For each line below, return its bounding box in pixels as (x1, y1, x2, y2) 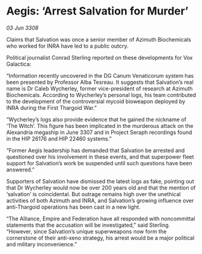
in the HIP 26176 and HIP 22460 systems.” (6, 135, 112, 142)
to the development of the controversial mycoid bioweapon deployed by (6, 98, 186, 105)
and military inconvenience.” (6, 240, 77, 248)
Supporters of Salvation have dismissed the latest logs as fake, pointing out (6, 177, 195, 185)
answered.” (6, 166, 35, 173)
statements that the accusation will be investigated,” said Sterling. (6, 221, 171, 229)
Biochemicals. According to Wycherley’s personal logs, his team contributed (6, 91, 197, 98)
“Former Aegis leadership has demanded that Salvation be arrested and (6, 147, 185, 154)
